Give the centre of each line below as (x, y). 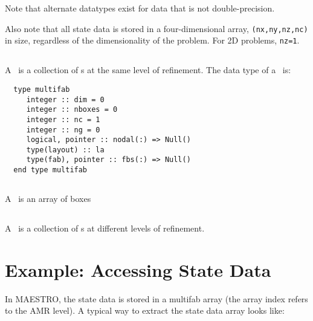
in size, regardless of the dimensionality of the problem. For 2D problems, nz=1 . (152, 40)
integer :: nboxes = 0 (72, 110)
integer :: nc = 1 (63, 119)
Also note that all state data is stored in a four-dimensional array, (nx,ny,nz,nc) (156, 28)
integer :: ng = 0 (63, 130)
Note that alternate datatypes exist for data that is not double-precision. (140, 8)
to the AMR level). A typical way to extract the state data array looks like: (145, 310)
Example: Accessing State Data (138, 269)
